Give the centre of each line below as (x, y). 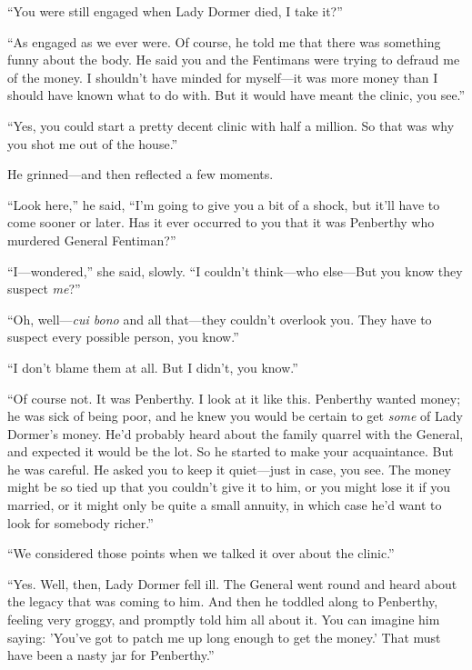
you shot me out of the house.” (93, 143)
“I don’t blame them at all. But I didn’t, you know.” (153, 367)
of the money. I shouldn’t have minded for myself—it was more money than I (223, 77)
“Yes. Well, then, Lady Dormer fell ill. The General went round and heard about (232, 583)
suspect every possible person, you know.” (123, 337)
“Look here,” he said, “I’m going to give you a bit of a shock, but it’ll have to (224, 204)
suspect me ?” (44, 289)
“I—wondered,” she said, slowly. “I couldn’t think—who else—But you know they (235, 270)
